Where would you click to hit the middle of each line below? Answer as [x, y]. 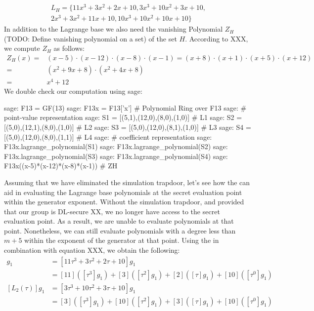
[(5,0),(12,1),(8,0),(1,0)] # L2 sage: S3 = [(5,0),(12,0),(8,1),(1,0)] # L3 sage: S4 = [128, 127]
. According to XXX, [217, 38]
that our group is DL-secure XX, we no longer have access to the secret [112, 211]
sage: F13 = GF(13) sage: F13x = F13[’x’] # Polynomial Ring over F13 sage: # [125, 107]
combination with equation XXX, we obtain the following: [92, 250]
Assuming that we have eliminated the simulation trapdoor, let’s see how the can [127, 182]
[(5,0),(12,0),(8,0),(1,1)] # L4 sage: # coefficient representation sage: [108, 136]
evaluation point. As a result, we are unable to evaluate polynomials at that [119, 221]
